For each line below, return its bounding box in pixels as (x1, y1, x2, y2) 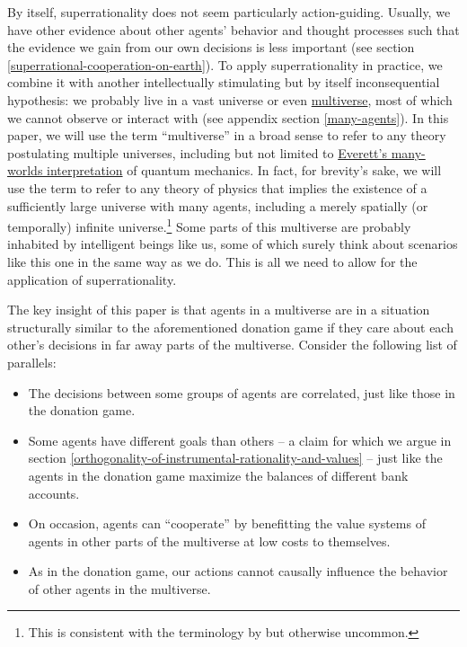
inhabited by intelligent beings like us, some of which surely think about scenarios (7, 235, 458, 253)
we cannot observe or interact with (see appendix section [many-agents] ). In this (7, 108, 449, 127)
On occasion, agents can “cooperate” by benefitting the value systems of (28, 514, 426, 533)
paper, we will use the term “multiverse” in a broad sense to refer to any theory (7, 126, 446, 145)
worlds (7, 161, 43, 180)
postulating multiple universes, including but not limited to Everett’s (7, 143, 387, 162)
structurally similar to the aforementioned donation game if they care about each (7, 317, 454, 336)
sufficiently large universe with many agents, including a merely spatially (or (7, 196, 428, 215)
